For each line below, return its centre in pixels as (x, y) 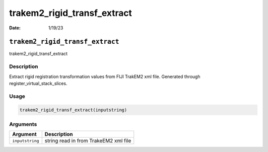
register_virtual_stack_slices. (38, 83)
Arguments (23, 124)
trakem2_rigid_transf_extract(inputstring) (73, 110)
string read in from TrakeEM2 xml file (88, 141)
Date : (15, 28)
